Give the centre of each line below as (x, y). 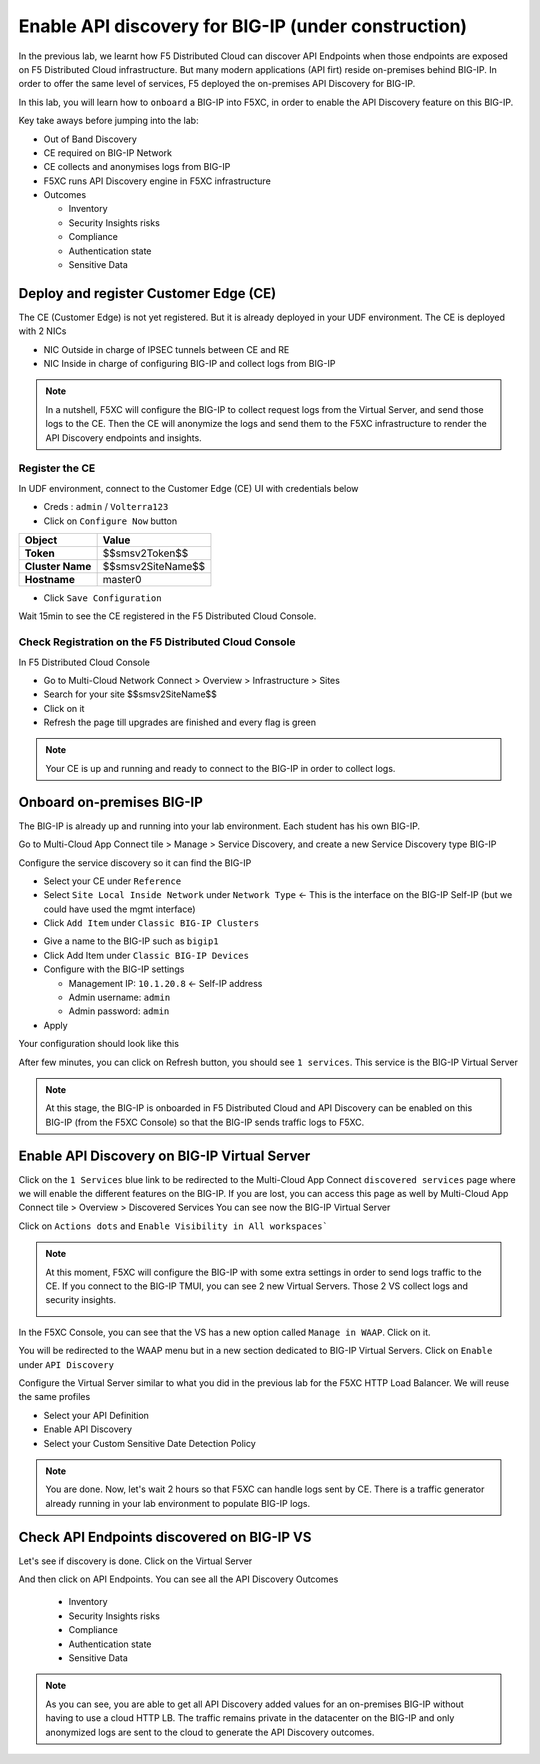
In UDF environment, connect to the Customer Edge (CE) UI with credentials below (188, 488)
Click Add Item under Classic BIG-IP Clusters (151, 923)
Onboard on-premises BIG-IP (111, 801)
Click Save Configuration (102, 597)
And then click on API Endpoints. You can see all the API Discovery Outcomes (178, 1579)
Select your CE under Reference (112, 881)
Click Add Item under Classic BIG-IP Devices (146, 955)
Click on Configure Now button (110, 521)
